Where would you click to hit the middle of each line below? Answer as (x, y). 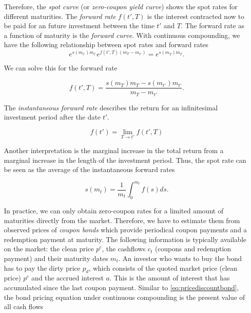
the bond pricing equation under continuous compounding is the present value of (125, 297)
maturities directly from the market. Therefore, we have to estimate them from (122, 220)
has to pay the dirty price (42, 268)
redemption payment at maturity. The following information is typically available (125, 239)
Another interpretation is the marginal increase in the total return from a (114, 150)
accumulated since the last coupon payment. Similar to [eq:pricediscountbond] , (121, 287)
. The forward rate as (213, 26)
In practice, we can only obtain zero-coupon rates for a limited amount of (114, 211)
